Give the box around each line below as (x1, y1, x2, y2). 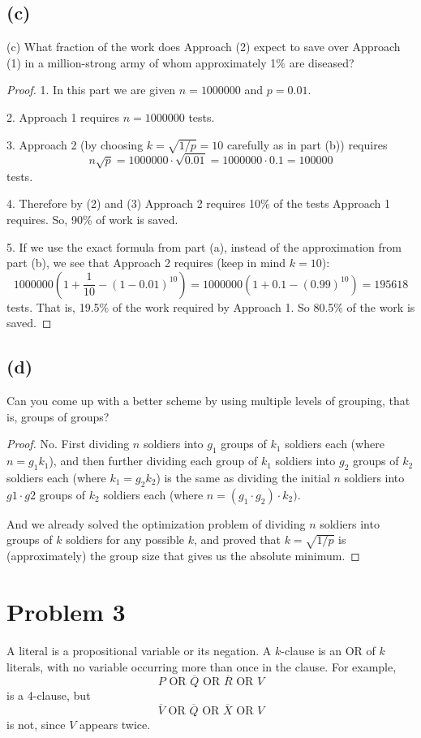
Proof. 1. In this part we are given (6, 81, 176, 98)
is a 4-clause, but (6, 687, 91, 704)
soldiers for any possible (66, 531, 184, 548)
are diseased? (289, 54, 354, 71)
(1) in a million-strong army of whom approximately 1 (6, 54, 277, 71)
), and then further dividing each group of (49, 452, 258, 469)
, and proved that (193, 531, 281, 548)
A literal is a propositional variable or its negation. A (6, 641, 272, 658)
